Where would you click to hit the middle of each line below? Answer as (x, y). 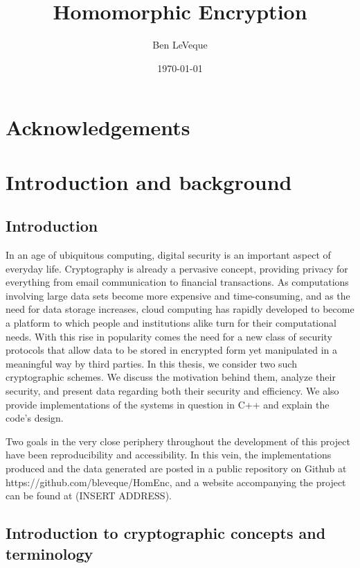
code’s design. (35, 418)
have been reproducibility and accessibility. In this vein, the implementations (169, 455)
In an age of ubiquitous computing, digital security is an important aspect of (168, 255)
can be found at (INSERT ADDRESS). (89, 496)
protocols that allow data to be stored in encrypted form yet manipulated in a (172, 350)
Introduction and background (149, 181)
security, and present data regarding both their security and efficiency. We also (172, 391)
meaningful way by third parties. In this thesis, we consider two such (151, 363)
